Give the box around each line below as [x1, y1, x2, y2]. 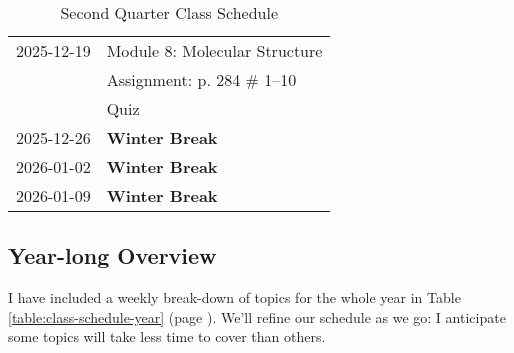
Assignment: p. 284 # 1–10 [106, 68, 297, 91]
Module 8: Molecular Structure [106, 39, 323, 62]
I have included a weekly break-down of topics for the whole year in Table [8, 287, 461, 308]
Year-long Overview [8, 240, 217, 271]
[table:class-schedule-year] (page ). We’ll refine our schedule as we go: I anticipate [8, 306, 506, 327]
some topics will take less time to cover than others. [8, 326, 326, 347]
